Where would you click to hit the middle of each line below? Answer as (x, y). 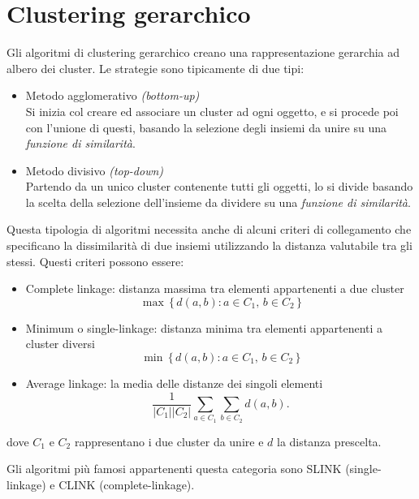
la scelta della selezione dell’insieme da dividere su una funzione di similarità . (218, 202)
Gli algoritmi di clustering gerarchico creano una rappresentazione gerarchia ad (203, 52)
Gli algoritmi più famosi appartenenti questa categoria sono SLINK (174, 469)
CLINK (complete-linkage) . (127, 485)
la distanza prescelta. (329, 441)
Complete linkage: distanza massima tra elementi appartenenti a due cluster (215, 288)
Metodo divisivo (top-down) (95, 170)
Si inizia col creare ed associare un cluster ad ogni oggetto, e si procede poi (212, 111)
